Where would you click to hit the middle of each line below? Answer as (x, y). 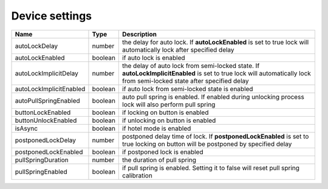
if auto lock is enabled (154, 58)
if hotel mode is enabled (157, 128)
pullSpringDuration (42, 160)
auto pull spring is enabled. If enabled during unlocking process (214, 97)
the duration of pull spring (159, 160)
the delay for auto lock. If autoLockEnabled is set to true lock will (216, 42)
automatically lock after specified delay (178, 50)
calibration (138, 175)
